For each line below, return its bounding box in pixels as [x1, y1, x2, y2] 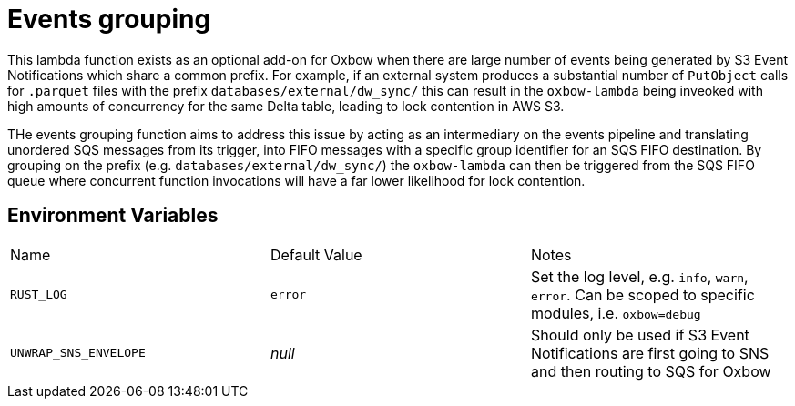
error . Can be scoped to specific [530, 285, 755, 304]
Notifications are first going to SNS [530, 343, 770, 362]
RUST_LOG [10, 288, 67, 302]
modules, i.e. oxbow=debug [530, 303, 701, 322]
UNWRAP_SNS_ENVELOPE [10, 346, 146, 360]
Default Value [270, 245, 362, 264]
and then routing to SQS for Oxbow [530, 361, 771, 381]
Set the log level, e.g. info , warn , [530, 267, 749, 286]
